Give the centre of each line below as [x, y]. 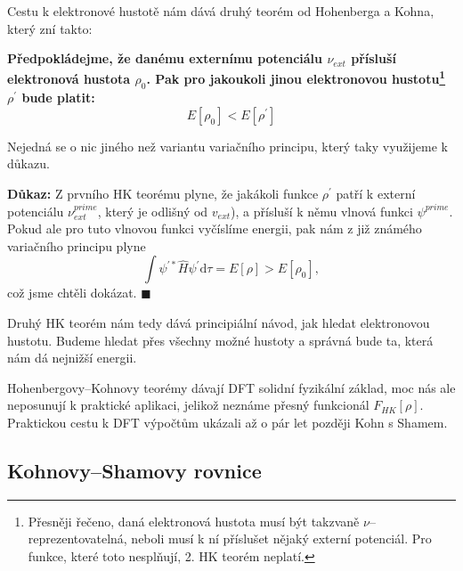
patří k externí [376, 194]
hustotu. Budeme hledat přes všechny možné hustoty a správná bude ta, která [220, 340]
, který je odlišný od [153, 211]
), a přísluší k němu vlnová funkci [322, 211]
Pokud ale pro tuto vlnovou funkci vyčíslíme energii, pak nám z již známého [215, 228]
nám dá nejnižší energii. [72, 358]
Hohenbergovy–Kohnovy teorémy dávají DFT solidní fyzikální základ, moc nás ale [231, 387]
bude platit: [58, 98]
